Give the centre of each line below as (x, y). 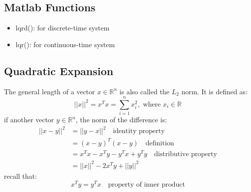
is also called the (144, 91)
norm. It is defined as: (215, 91)
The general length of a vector (49, 91)
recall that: (20, 176)
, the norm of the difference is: (121, 120)
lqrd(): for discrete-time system (63, 28)
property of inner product (146, 185)
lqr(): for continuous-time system (65, 44)
